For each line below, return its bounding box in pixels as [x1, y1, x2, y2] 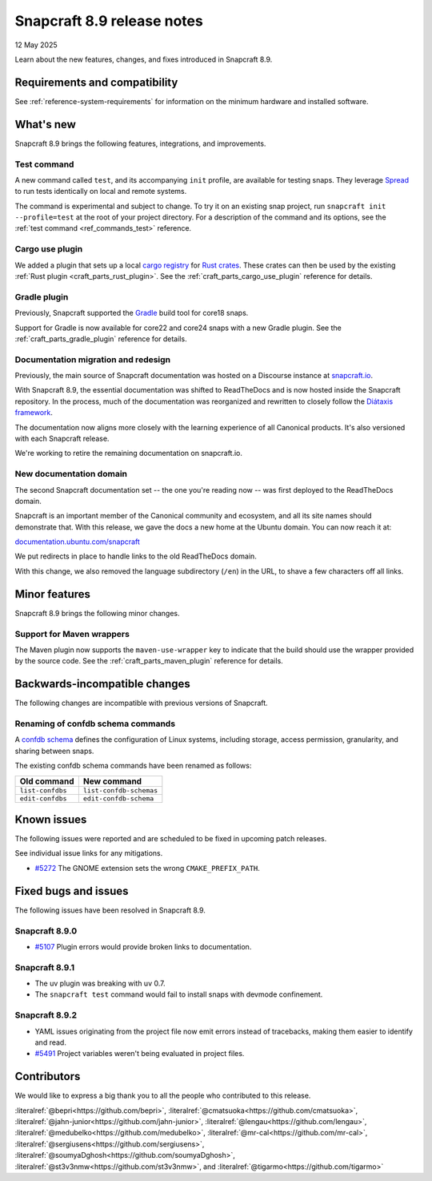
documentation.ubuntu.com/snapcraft [14, 537, 140, 546]
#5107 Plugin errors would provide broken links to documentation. [34, 941, 252, 951]
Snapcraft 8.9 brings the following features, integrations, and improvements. [14, 139, 266, 148]
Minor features [14, 587, 91, 601]
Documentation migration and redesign [14, 353, 171, 365]
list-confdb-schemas [82, 786, 158, 795]
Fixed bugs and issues [14, 884, 129, 897]
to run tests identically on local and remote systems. [14, 187, 187, 196]
